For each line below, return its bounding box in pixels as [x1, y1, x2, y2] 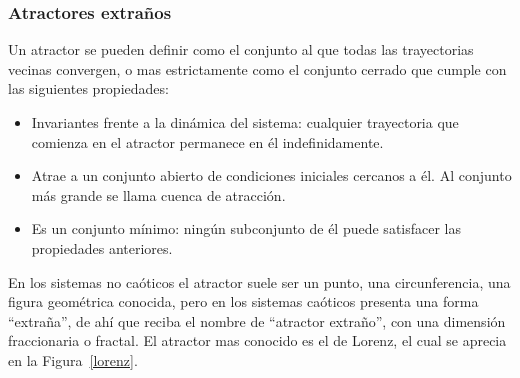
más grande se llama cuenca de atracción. [31, 184, 286, 205]
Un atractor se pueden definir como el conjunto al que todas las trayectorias [8, 39, 474, 60]
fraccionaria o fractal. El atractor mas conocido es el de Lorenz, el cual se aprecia [8, 330, 507, 351]
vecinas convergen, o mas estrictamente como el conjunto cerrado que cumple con [8, 58, 507, 79]
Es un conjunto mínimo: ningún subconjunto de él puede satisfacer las [31, 218, 462, 239]
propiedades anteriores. [31, 237, 173, 258]
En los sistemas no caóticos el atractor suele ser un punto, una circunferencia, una [8, 271, 511, 292]
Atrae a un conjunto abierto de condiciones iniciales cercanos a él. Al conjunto [31, 165, 512, 186]
